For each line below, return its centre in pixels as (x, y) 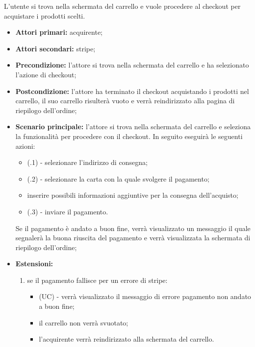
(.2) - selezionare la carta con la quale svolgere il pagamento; (118, 178)
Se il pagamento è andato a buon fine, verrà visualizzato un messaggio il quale (133, 228)
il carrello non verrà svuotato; (84, 322)
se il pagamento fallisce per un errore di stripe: (97, 280)
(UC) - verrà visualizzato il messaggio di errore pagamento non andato (145, 296)
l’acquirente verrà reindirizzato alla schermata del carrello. (127, 339)
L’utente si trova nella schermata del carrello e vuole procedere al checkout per (122, 6)
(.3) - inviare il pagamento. (68, 211)
